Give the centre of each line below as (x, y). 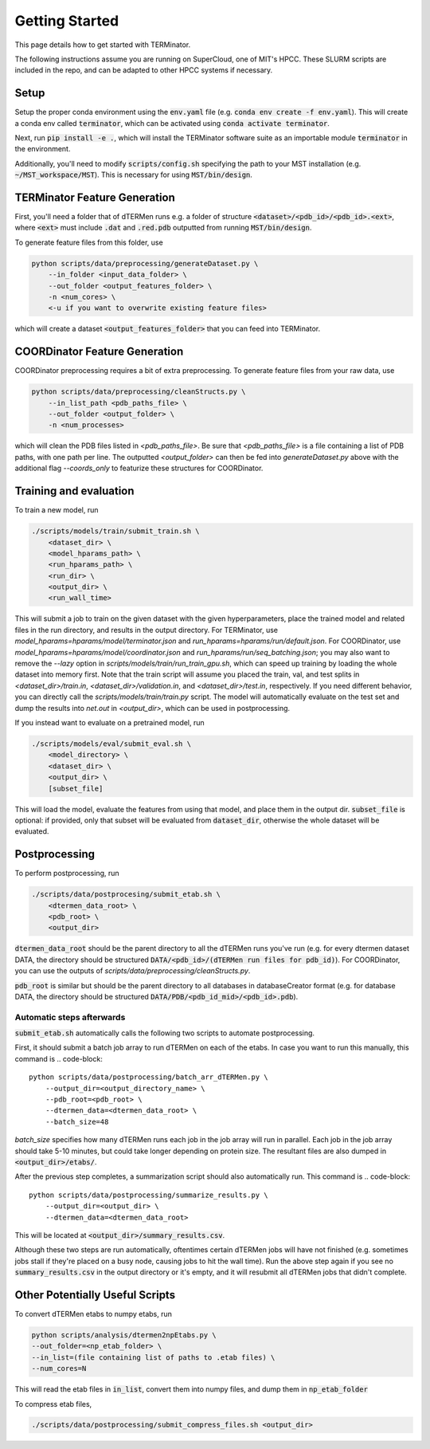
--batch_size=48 (77, 1121)
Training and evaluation (74, 491)
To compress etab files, (53, 1404)
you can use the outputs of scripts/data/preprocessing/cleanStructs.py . (133, 971)
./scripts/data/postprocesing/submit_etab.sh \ (126, 894)
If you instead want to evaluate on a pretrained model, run (109, 722)
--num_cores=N (59, 1368)
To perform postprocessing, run (67, 874)
